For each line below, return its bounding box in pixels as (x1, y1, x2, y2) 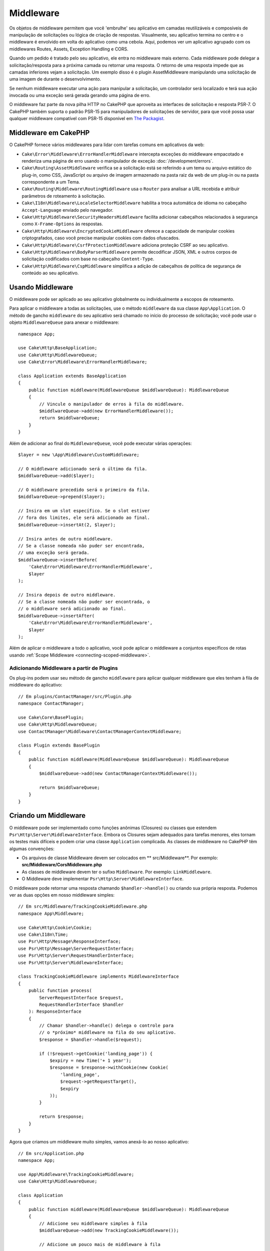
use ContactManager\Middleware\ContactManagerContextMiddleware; (18, 729, 182, 734)
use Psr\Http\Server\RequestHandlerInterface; (18, 953, 134, 958)
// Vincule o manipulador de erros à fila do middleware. (39, 401, 184, 407)
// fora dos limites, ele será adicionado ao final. (18, 515, 150, 520)
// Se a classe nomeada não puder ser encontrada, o (18, 599, 150, 605)
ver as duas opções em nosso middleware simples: (9, 892, 115, 898)
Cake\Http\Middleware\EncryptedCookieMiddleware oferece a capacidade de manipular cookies (21, 228, 235, 234)
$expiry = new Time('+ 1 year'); (49, 1058, 132, 1063)
